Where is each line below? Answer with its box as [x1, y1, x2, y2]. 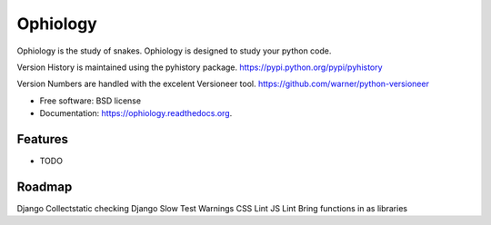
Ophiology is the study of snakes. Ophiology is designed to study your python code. [16, 45, 332, 56]
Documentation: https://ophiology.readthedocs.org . [39, 108, 233, 119]
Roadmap [16, 179, 73, 194]
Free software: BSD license [39, 95, 141, 106]
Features [16, 132, 68, 147]
